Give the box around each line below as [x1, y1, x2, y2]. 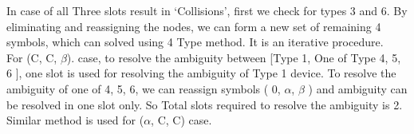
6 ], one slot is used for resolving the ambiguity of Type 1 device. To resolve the [6, 65, 396, 81]
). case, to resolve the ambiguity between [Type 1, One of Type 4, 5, [66, 49, 401, 65]
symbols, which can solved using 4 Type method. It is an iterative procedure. [6, 33, 384, 50]
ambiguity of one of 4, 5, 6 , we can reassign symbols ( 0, [6, 80, 281, 97]
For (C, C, [6, 49, 57, 65]
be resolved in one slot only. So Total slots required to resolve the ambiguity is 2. [6, 96, 403, 112]
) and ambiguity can [308, 80, 408, 97]
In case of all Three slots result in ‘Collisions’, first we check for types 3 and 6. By [6, 2, 408, 18]
